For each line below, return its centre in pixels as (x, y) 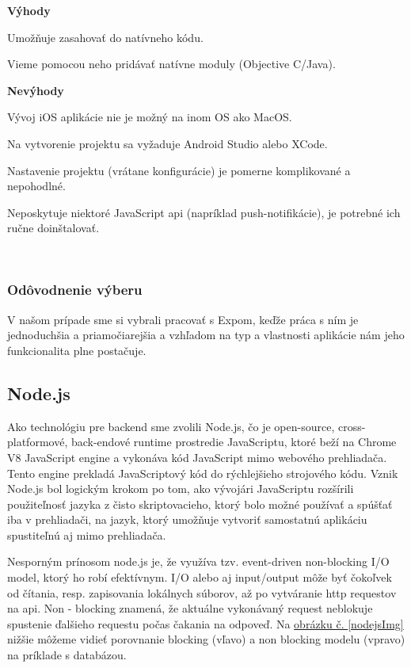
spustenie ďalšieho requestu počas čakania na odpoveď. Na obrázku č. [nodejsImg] (205, 623)
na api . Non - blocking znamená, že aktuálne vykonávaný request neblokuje (190, 608)
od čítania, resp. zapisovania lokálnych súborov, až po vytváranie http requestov (202, 592)
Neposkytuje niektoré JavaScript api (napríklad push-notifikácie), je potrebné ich (204, 212)
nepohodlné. (36, 186)
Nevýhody (36, 90)
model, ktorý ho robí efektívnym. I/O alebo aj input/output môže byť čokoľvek (200, 577)
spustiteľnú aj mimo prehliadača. (87, 534)
